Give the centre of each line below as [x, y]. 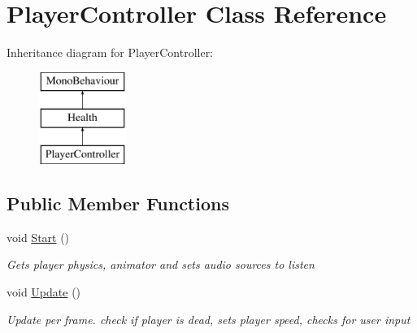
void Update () [44, 292]
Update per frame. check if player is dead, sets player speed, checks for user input [208, 319]
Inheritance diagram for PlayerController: [110, 52]
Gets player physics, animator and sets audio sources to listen [161, 264]
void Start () [38, 237]
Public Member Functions [118, 203]
